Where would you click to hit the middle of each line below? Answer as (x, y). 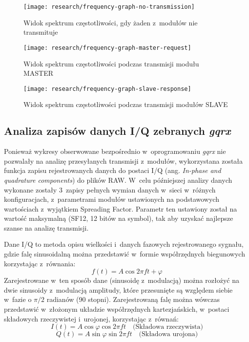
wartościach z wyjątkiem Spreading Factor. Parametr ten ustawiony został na (121, 208)
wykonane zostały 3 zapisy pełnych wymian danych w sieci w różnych (110, 189)
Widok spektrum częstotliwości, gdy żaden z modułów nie (111, 22)
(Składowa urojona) (168, 334)
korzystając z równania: (40, 263)
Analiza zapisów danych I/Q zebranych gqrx (117, 131)
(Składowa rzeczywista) (168, 327)
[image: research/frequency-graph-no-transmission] (109, 7)
